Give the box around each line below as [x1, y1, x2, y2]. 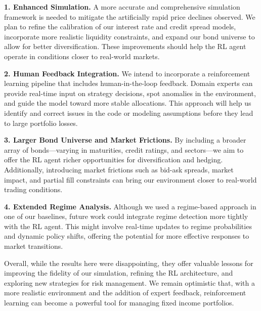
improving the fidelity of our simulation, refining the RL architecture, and [4, 268, 233, 278]
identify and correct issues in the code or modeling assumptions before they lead [4, 107, 253, 118]
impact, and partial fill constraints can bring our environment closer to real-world [4, 174, 257, 185]
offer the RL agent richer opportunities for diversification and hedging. [4, 154, 223, 165]
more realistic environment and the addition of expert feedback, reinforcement [4, 287, 246, 298]
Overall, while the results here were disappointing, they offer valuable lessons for [4, 257, 253, 268]
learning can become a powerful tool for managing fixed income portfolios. [4, 297, 234, 308]
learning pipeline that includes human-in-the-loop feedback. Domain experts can [4, 78, 253, 88]
